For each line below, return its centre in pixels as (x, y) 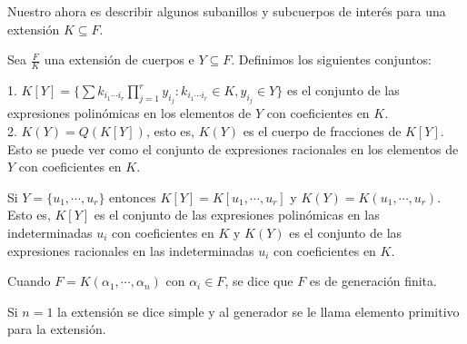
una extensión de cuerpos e (119, 59)
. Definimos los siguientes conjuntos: (331, 59)
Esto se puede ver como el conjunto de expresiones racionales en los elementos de (233, 148)
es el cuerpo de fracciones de (322, 131)
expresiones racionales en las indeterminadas (131, 250)
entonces (133, 197)
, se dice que (259, 281)
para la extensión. (57, 329)
